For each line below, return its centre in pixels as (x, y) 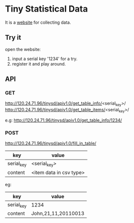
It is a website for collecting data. (38, 22)
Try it (13, 38)
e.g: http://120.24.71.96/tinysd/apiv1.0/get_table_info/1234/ (64, 120)
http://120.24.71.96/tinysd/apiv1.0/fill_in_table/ (51, 143)
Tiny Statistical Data (46, 9)
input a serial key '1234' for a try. (45, 59)
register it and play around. (39, 64)
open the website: (23, 49)
